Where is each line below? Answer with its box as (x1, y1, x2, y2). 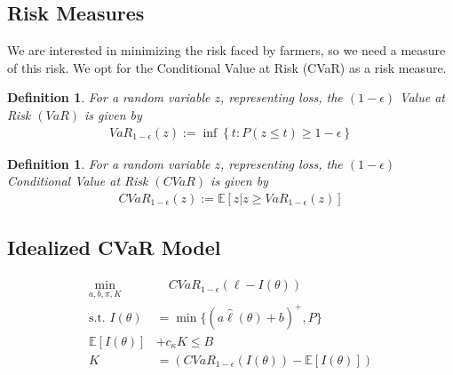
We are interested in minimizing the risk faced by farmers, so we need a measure (7, 41, 446, 60)
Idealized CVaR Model (7, 234, 221, 261)
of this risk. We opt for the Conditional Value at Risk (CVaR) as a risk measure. (7, 58, 447, 76)
